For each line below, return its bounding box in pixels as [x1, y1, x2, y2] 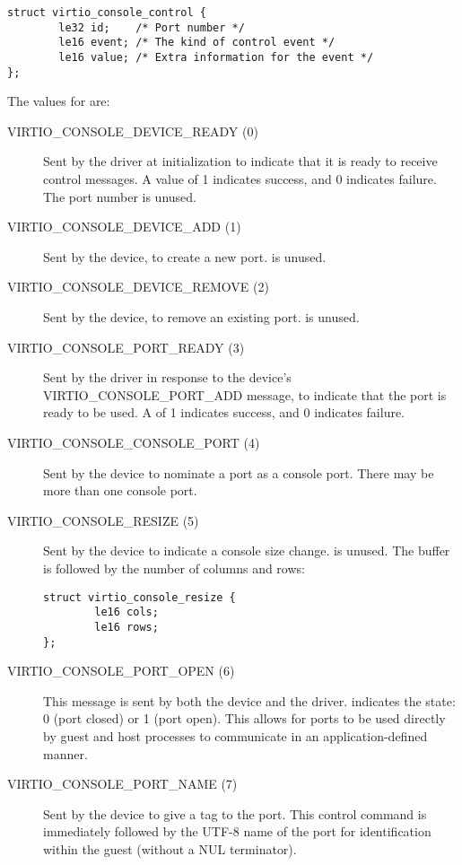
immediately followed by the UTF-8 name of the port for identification [43, 822, 431, 841]
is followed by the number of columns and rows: [43, 558, 305, 577]
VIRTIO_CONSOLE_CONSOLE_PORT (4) [7, 433, 260, 451]
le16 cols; [94, 606, 159, 619]
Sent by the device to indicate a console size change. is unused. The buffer [43, 541, 450, 560]
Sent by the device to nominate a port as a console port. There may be [43, 463, 434, 482]
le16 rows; [94, 620, 159, 633]
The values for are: [7, 92, 110, 110]
